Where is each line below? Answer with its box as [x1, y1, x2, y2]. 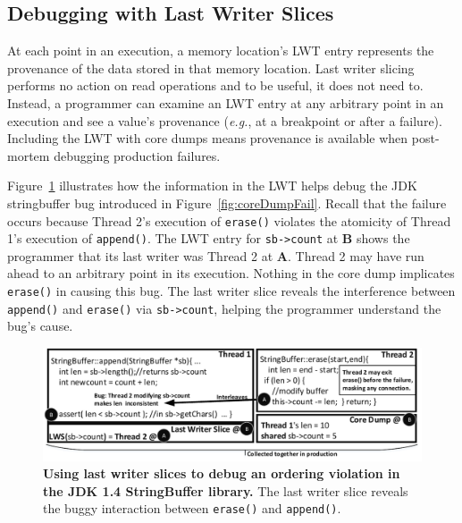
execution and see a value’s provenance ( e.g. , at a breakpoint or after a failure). [7, 111, 442, 130]
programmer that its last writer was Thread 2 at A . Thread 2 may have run [7, 246, 424, 265]
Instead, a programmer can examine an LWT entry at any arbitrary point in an [7, 93, 444, 112]
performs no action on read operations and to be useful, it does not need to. [7, 76, 424, 95]
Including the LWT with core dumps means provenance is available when [7, 129, 408, 148]
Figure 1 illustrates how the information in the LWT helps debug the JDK [7, 176, 417, 195]
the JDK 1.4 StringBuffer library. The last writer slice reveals [43, 481, 408, 500]
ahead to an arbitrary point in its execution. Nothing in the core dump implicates [7, 264, 455, 283]
